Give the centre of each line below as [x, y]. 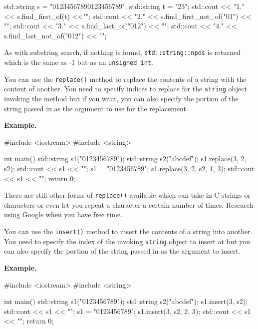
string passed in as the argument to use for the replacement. [96, 108]
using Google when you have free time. [63, 214]
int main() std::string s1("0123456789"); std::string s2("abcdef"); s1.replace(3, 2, [125, 159]
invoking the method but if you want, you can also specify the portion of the [121, 98]
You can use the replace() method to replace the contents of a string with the [125, 79]
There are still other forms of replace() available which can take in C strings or [127, 195]
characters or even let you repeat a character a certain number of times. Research [129, 204]
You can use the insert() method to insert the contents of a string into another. [128, 231]
